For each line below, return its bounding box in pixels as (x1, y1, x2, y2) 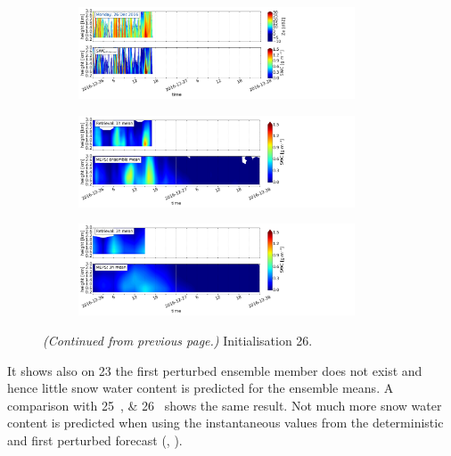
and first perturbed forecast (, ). (7, 431, 183, 450)
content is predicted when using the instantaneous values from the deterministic (7, 413, 444, 432)
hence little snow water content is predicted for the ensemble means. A (7, 379, 394, 397)
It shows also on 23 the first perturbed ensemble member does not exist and (7, 361, 422, 379)
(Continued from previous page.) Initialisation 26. (43, 331, 313, 350)
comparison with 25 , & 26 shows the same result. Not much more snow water (7, 395, 442, 414)
